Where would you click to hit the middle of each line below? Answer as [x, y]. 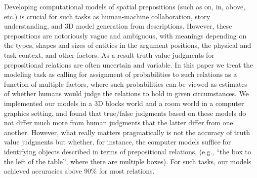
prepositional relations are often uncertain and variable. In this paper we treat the [128, 64]
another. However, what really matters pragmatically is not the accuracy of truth [127, 132]
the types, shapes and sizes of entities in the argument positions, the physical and [128, 45]
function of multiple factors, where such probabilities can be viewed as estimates [126, 84]
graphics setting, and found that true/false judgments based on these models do [125, 113]
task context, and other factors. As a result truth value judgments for [109, 54]
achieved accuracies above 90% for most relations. [79, 171]
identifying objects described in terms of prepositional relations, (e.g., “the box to [128, 151]
